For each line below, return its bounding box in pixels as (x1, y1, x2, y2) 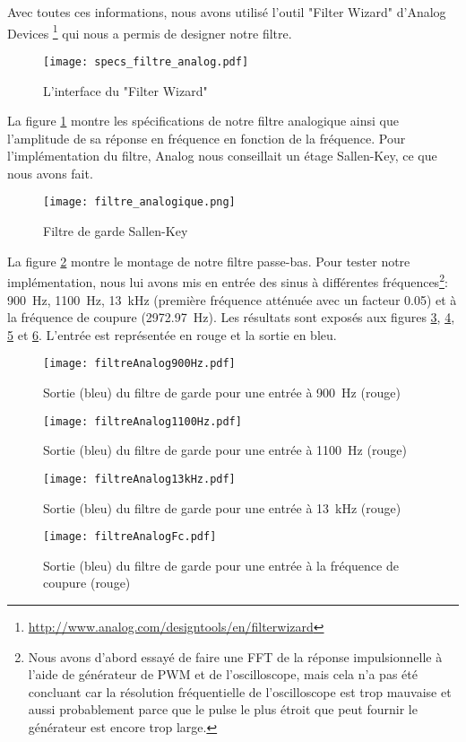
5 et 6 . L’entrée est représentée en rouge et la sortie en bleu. (7, 325, 337, 344)
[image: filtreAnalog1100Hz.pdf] (43, 415, 242, 428)
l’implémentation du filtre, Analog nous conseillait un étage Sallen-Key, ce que (7, 146, 437, 165)
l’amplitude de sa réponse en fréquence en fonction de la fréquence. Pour (7, 128, 406, 147)
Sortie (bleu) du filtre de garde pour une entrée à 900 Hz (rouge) (43, 383, 401, 401)
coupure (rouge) (43, 573, 131, 592)
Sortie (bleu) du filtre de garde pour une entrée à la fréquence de (43, 555, 399, 574)
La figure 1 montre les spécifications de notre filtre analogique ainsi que (7, 111, 399, 130)
